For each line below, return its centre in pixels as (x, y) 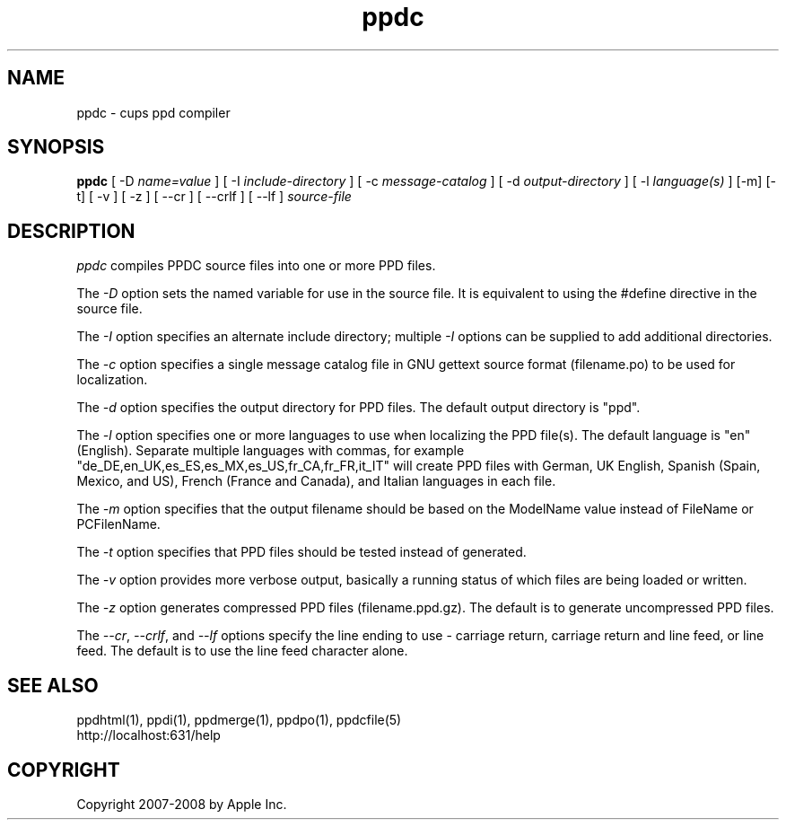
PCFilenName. (118, 524)
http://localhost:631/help (148, 735)
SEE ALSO (53, 685)
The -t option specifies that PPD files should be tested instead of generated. (301, 552)
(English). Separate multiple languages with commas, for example (271, 451)
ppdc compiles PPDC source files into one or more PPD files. (256, 266)
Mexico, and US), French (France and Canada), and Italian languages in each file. (316, 481)
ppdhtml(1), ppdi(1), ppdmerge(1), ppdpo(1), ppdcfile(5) (239, 720)
